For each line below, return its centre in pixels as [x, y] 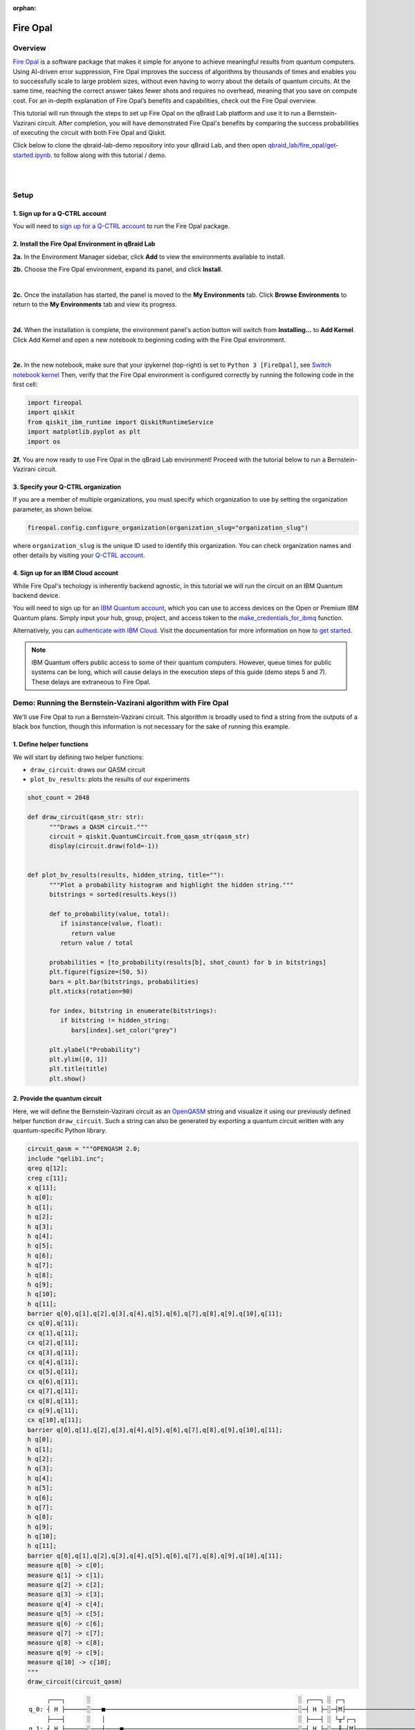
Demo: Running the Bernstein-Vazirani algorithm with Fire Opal [121, 703]
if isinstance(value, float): [111, 923]
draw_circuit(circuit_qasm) [75, 1681]
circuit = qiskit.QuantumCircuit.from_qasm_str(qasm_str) [150, 836]
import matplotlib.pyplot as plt [84, 432]
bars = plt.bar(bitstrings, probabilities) [124, 982]
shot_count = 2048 [58, 798]
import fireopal [55, 403]
